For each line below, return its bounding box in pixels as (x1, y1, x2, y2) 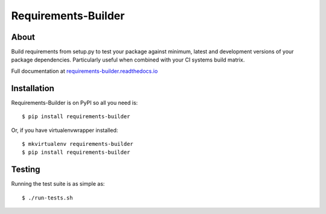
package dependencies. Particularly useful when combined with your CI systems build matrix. (11, 56, 245, 63)
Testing (11, 165, 40, 175)
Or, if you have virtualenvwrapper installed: (11, 127, 118, 134)
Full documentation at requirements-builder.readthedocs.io (11, 67, 158, 75)
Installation (11, 83, 54, 93)
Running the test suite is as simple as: (11, 180, 105, 187)
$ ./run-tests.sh (22, 194, 73, 201)
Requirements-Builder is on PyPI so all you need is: (11, 99, 138, 106)
